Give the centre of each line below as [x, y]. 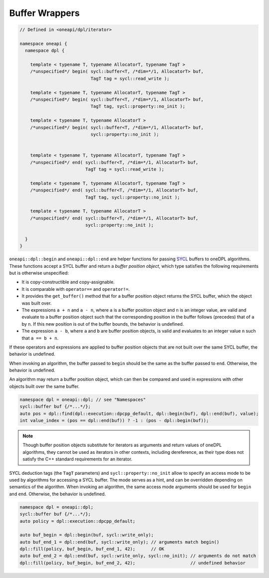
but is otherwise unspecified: [39, 273]
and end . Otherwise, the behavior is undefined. [58, 494]
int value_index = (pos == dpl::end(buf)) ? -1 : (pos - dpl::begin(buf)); [114, 421]
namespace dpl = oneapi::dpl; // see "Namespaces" [83, 399]
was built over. [37, 303]
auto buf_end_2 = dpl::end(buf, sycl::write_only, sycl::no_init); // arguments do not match [138, 556]
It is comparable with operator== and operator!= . [76, 289]
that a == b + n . [40, 338]
